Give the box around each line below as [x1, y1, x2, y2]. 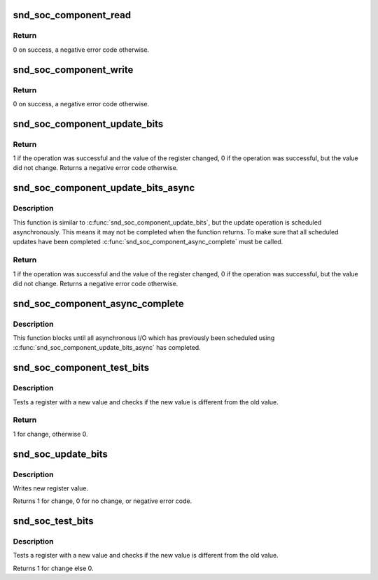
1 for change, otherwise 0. [13, 430, 88, 438]
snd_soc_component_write [13, 64, 134, 76]
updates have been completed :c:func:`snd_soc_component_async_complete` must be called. [13, 238, 283, 246]
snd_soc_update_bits [13, 448, 108, 460]
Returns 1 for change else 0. [13, 564, 94, 572]
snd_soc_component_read [13, 9, 132, 21]
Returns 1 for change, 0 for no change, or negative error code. [13, 497, 192, 505]
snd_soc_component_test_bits [13, 362, 150, 374]
